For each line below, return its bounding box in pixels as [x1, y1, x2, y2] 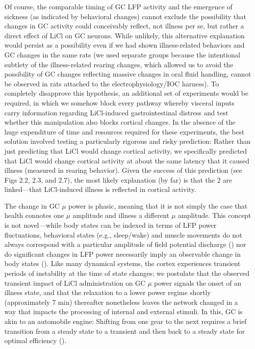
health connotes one [4, 210, 64, 220]
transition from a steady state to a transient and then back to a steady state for [4, 325, 245, 336]
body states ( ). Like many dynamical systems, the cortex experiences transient [4, 258, 241, 268]
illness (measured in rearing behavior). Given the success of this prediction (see [4, 165, 242, 175]
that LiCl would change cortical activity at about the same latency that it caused [4, 155, 250, 165]
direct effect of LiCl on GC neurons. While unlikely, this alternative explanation [4, 30, 245, 40]
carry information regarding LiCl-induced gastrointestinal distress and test [4, 107, 229, 117]
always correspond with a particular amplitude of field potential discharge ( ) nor [4, 239, 246, 249]
